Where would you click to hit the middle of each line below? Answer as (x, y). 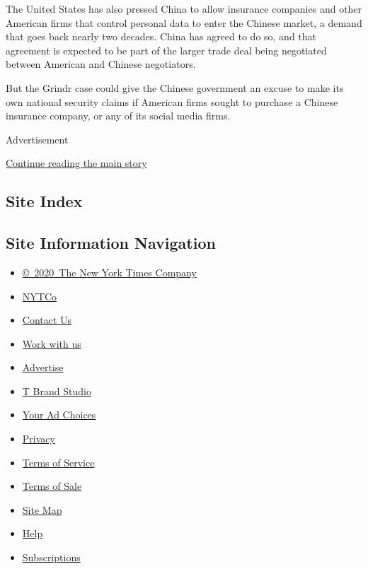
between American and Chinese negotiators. (101, 64)
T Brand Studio (57, 391)
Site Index (44, 201)
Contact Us (47, 320)
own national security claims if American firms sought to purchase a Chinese (172, 101)
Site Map (42, 509)
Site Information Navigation (111, 243)
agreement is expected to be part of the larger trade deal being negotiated (166, 50)
